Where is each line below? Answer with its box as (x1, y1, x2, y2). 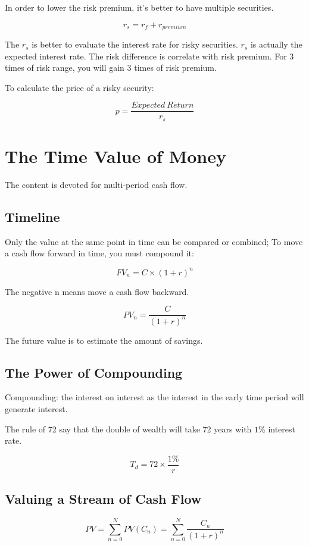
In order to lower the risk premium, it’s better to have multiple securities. (5, 1, 274, 13)
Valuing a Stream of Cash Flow (5, 489, 202, 508)
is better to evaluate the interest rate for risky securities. (32, 38, 238, 51)
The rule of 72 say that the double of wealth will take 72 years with (5, 422, 252, 435)
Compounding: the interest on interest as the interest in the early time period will (5, 391, 304, 403)
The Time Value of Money (5, 144, 226, 168)
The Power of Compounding (5, 363, 183, 381)
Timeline (5, 208, 60, 226)
